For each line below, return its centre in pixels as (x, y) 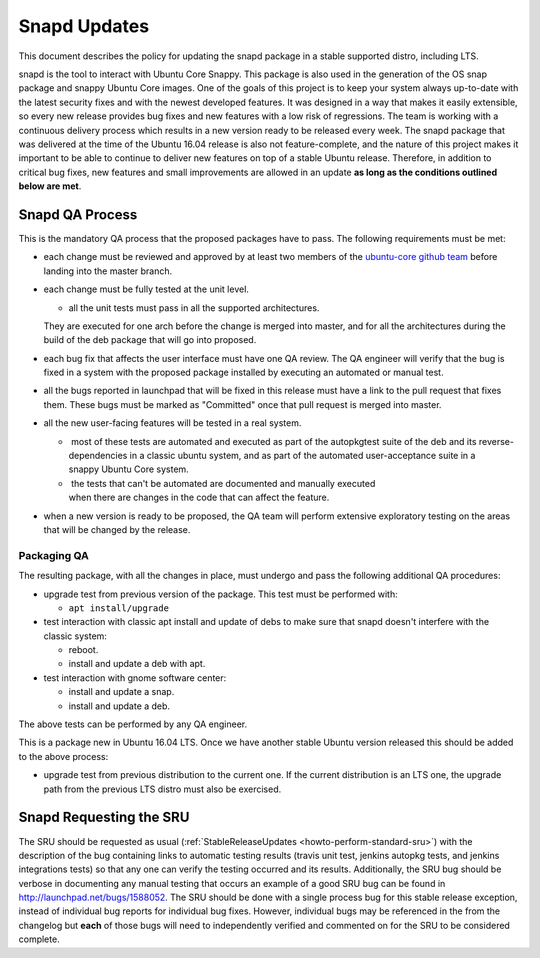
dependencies (98, 456)
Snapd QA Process (78, 214)
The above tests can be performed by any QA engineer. (133, 724)
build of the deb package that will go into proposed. (150, 340)
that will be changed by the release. (117, 529)
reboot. (83, 650)
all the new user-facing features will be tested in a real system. (172, 423)
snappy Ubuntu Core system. (128, 469)
